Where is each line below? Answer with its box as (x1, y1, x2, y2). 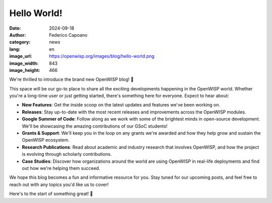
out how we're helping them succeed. (22, 165, 100, 171)
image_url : (9, 53, 32, 59)
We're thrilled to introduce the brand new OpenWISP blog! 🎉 (9, 76, 134, 82)
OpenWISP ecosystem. (22, 137, 70, 143)
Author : (9, 32, 26, 38)
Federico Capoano (49, 32, 88, 38)
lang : (9, 46, 21, 52)
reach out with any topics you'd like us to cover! (9, 181, 109, 187)
